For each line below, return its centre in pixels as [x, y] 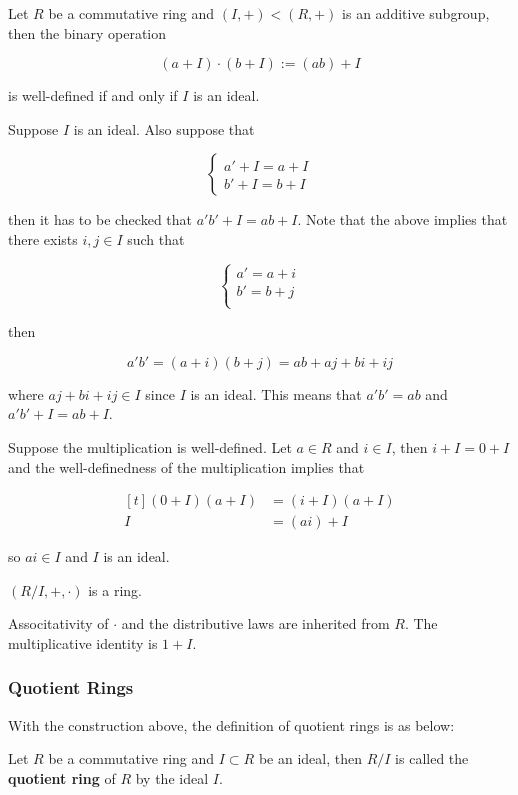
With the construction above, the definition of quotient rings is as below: [231, 724]
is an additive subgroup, [416, 13]
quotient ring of [62, 777]
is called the [432, 758]
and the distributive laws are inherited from [255, 623]
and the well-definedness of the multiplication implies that [186, 466]
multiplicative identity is [83, 642]
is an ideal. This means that [276, 393]
